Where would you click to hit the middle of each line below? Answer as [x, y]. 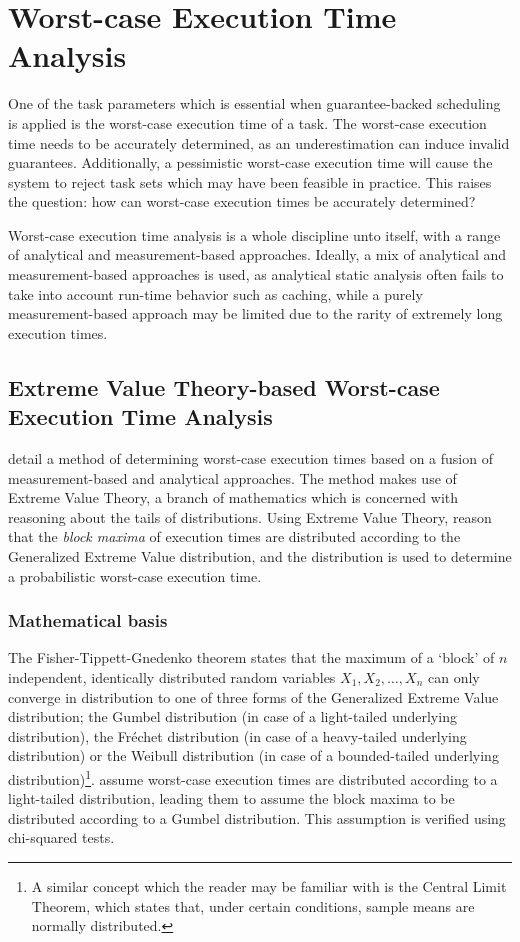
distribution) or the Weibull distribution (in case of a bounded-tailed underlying [253, 755]
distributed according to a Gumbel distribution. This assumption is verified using [257, 817]
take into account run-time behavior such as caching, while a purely [215, 293]
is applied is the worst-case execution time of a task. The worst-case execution [247, 122]
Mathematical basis [88, 620]
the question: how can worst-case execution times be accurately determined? [242, 201]
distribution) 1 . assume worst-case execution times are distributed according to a [253, 777]
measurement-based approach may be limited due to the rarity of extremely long [255, 313]
